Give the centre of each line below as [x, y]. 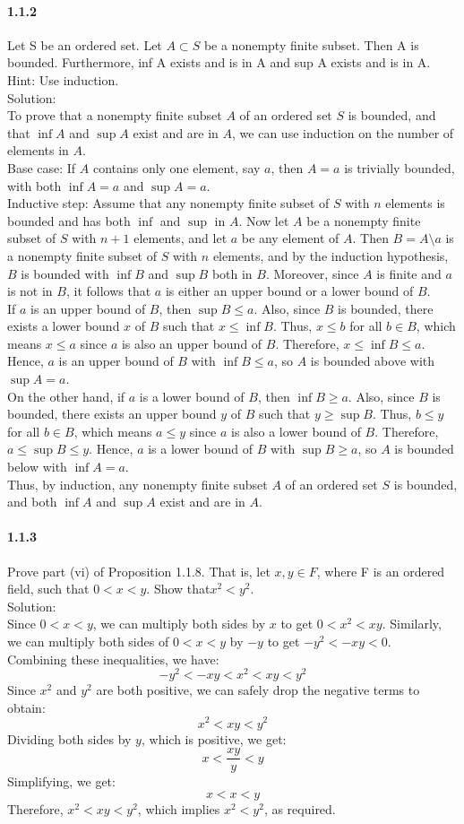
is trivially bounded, [400, 167]
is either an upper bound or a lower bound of [289, 291]
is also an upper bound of [192, 343]
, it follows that [108, 291]
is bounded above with [373, 361]
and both [32, 502]
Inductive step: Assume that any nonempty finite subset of [168, 203]
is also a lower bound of [296, 431]
